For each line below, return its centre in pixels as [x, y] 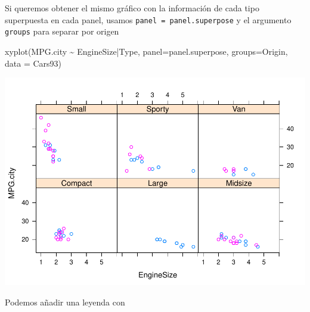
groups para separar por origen [62, 31]
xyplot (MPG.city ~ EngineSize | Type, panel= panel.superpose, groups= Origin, [146, 51]
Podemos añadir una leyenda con [65, 302]
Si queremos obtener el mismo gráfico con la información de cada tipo [132, 8]
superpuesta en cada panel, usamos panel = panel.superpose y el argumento [148, 19]
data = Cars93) [33, 63]
